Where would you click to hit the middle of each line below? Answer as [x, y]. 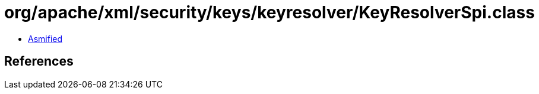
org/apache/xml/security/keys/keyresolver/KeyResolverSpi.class [269, 12]
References [39, 61]
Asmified [45, 38]
